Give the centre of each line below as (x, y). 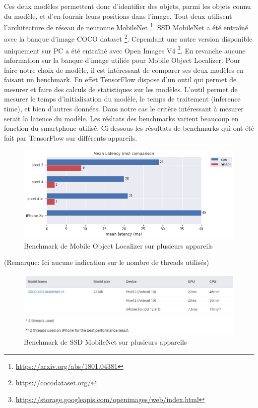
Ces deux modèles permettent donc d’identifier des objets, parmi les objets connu (128, 6)
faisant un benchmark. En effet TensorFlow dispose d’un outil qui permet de (120, 79)
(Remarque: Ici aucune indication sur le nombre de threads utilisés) (107, 262)
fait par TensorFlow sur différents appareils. (71, 137)
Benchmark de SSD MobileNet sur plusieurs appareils (105, 342)
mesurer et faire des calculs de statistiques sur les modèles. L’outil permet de (121, 89)
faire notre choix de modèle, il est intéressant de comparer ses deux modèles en (124, 70)
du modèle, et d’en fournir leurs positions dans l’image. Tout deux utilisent (118, 16)
